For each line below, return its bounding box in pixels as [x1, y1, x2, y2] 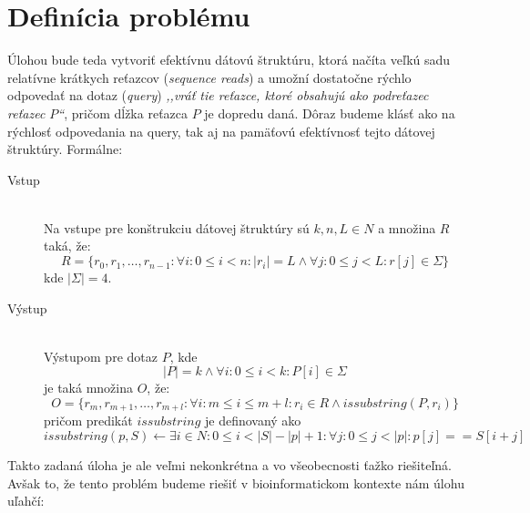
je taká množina [44, 378, 133, 397]
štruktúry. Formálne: [7, 139, 123, 159]
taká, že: [44, 236, 91, 255]
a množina [378, 218, 436, 237]
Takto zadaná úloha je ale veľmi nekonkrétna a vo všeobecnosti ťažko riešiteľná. [7, 456, 452, 475]
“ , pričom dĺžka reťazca [57, 103, 189, 122]
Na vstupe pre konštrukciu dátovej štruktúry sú [44, 218, 310, 237]
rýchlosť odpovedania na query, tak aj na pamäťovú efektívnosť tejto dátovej [7, 121, 435, 140]
